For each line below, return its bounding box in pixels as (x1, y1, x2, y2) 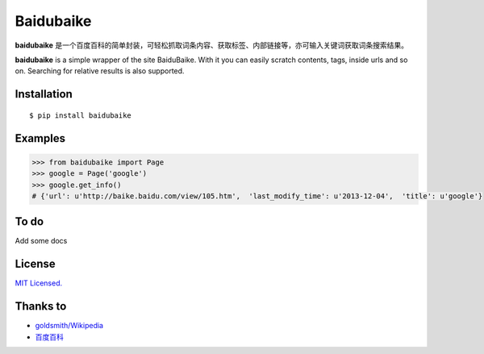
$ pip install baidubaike (29, 110, 132, 120)
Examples (15, 131, 66, 145)
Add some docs (15, 236, 68, 246)
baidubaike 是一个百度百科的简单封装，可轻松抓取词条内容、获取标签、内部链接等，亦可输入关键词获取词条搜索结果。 (15, 40, 409, 50)
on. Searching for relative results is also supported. (15, 66, 185, 76)
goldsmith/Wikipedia (35, 321, 104, 331)
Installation (15, 87, 73, 101)
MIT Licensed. (15, 278, 63, 288)
